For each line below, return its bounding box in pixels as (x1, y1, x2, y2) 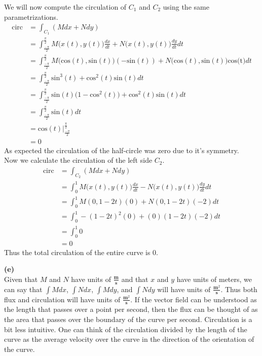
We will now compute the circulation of (4, 2, 127, 12)
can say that (4, 283, 43, 294)
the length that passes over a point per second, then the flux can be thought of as (4, 304, 258, 314)
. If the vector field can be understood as (130, 294, 257, 304)
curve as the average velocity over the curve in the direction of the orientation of (4, 334, 254, 344)
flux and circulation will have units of (4, 294, 121, 304)
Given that (4, 273, 38, 284)
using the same (163, 2, 209, 12)
